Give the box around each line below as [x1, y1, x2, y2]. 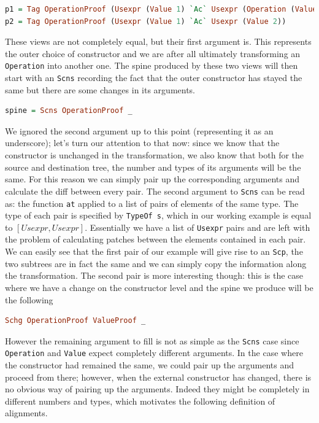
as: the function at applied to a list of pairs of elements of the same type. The [5, 196, 299, 209]
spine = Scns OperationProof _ [5, 106, 133, 115]
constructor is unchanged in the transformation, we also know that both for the [5, 149, 304, 161]
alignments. [5, 406, 48, 419]
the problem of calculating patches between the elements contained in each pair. [5, 233, 306, 246]
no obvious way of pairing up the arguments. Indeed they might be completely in [5, 382, 310, 395]
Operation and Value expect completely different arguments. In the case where [5, 346, 303, 359]
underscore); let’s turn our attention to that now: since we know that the [5, 136, 280, 149]
